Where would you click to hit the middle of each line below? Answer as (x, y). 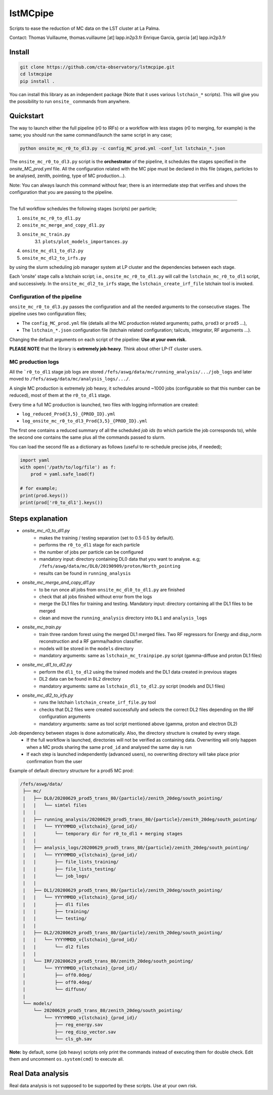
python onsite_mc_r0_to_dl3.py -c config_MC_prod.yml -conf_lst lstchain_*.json (123, 149)
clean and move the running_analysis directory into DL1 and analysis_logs (123, 618)
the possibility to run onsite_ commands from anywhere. (70, 102)
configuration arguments (65, 717)
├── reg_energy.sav (79, 1025)
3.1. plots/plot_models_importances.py (81, 241)
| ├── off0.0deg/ (58, 975)
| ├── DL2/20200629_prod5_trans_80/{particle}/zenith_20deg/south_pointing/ (123, 933)
